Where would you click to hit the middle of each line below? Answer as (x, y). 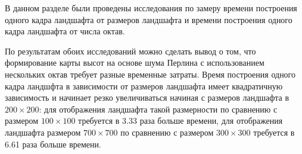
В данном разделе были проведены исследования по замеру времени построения (151, 8)
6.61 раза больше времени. (53, 144)
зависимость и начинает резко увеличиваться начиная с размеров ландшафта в (147, 97)
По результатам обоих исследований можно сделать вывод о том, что (130, 51)
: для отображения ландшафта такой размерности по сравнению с (158, 109)
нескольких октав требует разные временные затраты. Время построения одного (150, 74)
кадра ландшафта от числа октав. (65, 31)
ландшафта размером (43, 132)
